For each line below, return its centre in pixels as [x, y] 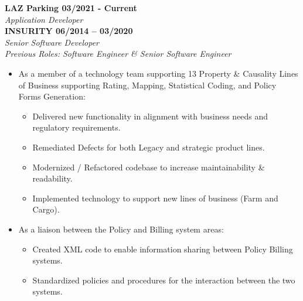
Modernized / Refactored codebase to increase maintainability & [149, 167]
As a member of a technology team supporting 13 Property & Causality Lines [158, 73]
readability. [52, 178]
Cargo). [46, 209]
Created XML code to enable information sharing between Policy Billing [163, 249]
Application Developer [44, 19]
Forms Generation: [52, 96]
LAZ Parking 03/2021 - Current [71, 8]
